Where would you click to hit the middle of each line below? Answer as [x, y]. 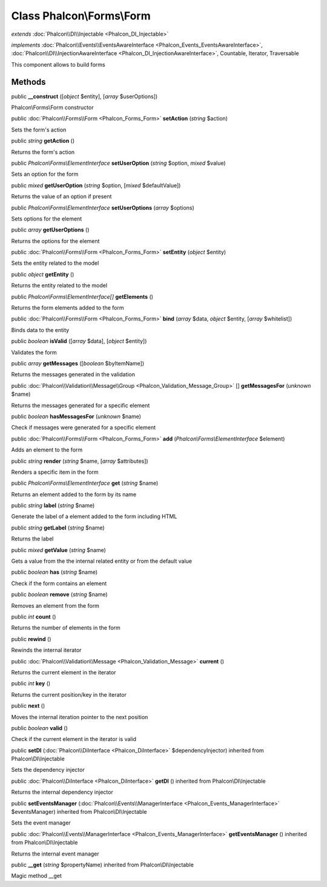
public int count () [34, 616]
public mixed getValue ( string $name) [58, 550]
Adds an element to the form [47, 450]
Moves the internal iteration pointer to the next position [80, 717]
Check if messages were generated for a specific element [84, 428]
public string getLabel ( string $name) [58, 528]
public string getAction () [43, 141]
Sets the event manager [41, 823]
